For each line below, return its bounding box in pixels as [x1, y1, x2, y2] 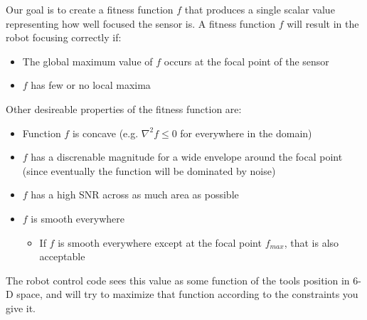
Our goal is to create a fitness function [6, 2, 174, 16]
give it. [6, 300, 36, 315]
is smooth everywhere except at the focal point [58, 235, 262, 250]
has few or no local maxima [31, 78, 151, 92]
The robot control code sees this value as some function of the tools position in [6, 272, 350, 287]
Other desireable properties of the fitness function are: [6, 101, 242, 116]
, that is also [284, 235, 339, 250]
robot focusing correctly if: [6, 30, 122, 45]
